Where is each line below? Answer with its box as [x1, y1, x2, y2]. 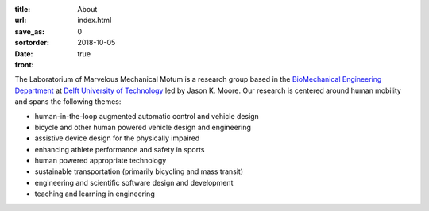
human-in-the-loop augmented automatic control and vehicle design [34, 111, 260, 121]
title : [14, 5, 31, 13]
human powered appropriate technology [34, 155, 167, 166]
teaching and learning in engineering [34, 189, 155, 198]
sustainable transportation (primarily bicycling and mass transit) [34, 167, 244, 176]
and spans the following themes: [14, 97, 122, 106]
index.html [77, 16, 112, 25]
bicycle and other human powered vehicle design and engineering [34, 122, 252, 132]
